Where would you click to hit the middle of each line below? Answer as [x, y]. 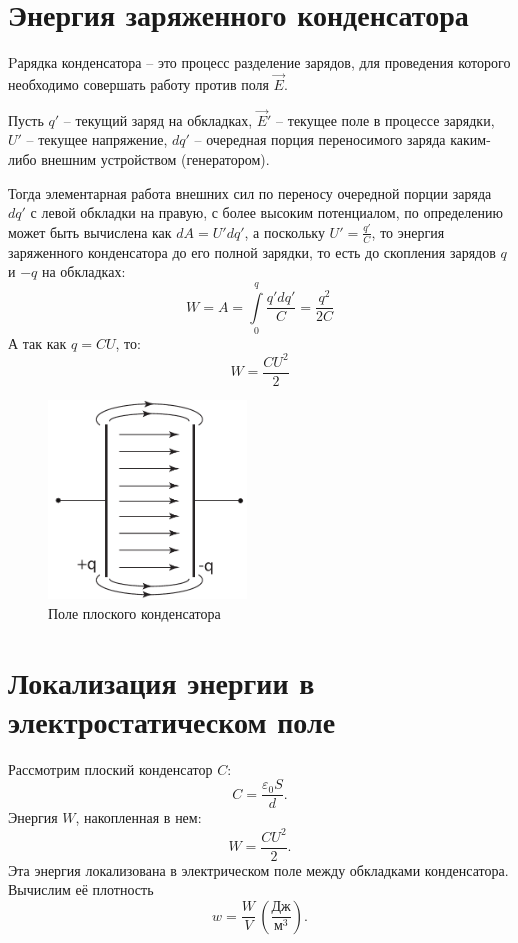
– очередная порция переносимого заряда [320, 139]
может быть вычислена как [90, 231]
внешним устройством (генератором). [155, 158]
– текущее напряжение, [97, 139]
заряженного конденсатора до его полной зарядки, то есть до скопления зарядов [252, 251]
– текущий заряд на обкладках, [158, 119]
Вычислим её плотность [81, 889]
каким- [470, 139]
